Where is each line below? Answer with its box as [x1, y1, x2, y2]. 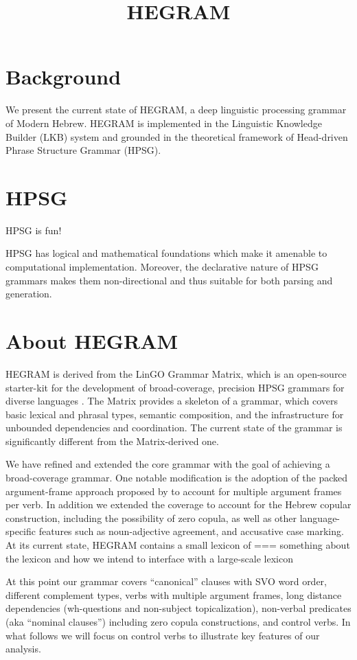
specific [5, 524, 36, 538]
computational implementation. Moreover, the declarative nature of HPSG [5, 260, 319, 273]
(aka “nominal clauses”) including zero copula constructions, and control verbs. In [5, 615, 351, 628]
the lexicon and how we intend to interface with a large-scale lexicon [5, 551, 293, 565]
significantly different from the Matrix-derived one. [5, 433, 219, 448]
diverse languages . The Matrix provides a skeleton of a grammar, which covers [5, 394, 338, 408]
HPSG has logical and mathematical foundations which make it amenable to [5, 246, 327, 260]
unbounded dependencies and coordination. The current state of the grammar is [5, 420, 343, 435]
